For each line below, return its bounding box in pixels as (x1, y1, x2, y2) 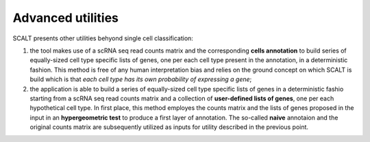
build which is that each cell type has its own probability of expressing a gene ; (29, 75, 252, 83)
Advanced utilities (12, 10, 119, 25)
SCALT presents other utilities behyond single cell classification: (12, 34, 193, 42)
